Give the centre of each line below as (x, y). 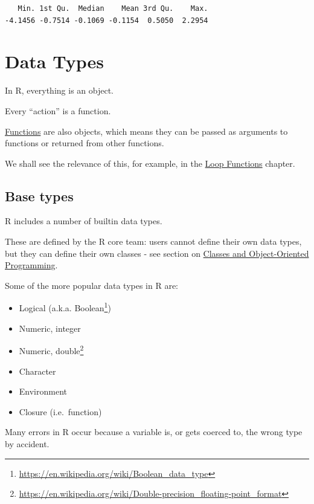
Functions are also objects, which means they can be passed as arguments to (146, 131)
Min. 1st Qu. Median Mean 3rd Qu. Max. (113, 8)
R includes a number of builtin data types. (84, 221)
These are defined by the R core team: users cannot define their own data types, (153, 241)
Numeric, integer (50, 328)
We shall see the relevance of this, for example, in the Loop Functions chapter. (150, 163)
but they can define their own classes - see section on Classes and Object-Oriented (157, 253)
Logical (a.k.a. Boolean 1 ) (65, 307)
